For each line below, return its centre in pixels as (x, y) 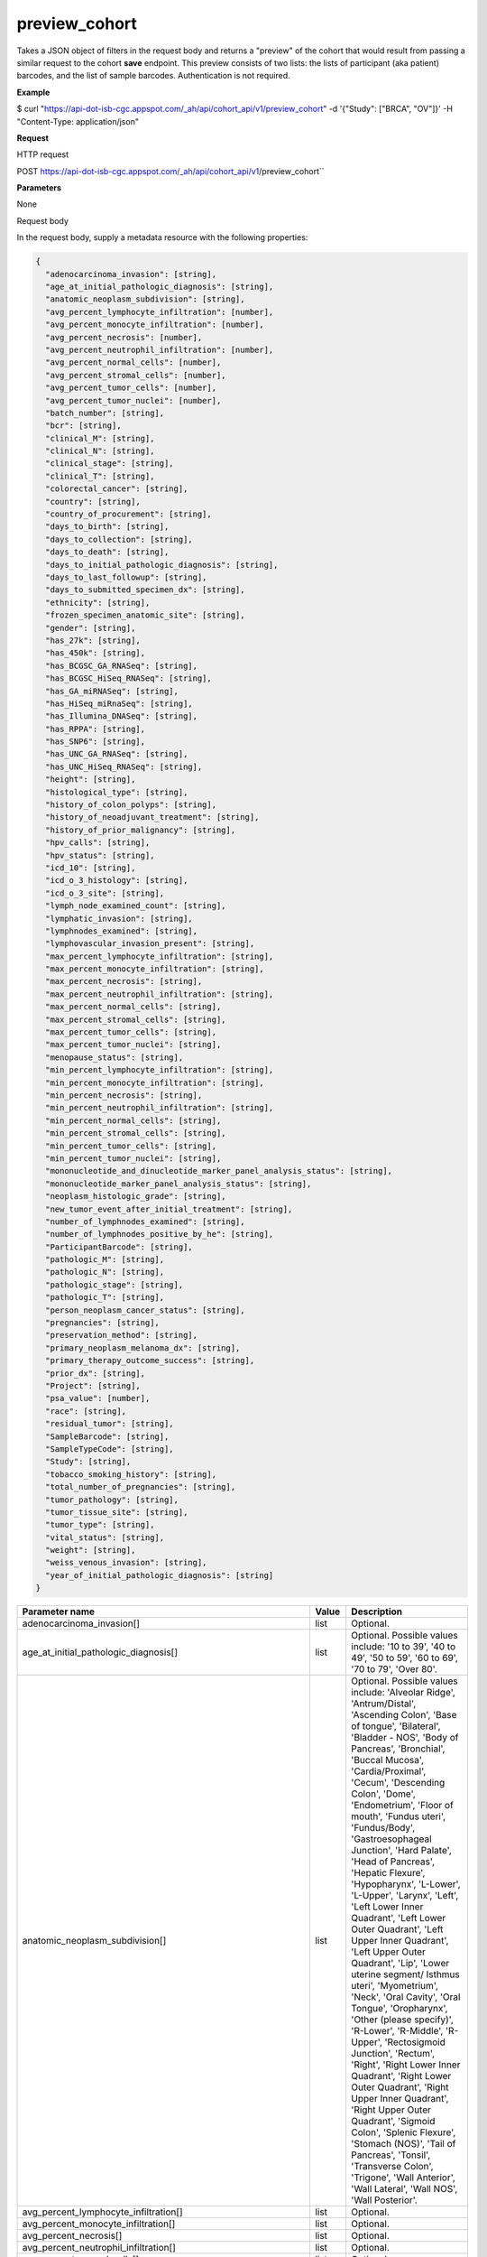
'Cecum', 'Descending (398, 1783)
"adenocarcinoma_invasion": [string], (131, 274)
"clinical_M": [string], (100, 438)
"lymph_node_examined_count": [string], (136, 906)
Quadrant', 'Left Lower (399, 1918)
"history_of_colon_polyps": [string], (131, 805)
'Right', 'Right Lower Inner (406, 2065)
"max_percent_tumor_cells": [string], (131, 1032)
